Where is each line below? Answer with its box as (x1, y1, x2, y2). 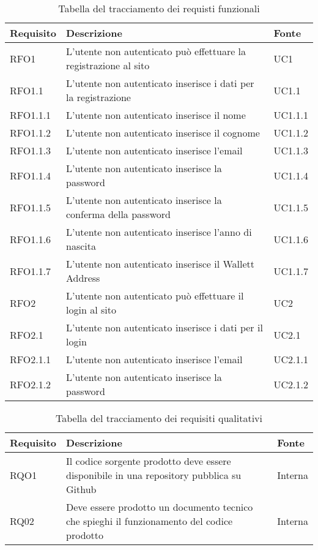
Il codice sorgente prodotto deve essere (66, 454, 231, 468)
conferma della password (66, 207, 171, 221)
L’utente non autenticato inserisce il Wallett (66, 257, 255, 271)
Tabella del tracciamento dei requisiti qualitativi (56, 411, 262, 425)
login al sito (66, 303, 116, 317)
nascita (66, 239, 96, 253)
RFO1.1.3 (10, 143, 51, 157)
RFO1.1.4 (10, 168, 51, 183)
